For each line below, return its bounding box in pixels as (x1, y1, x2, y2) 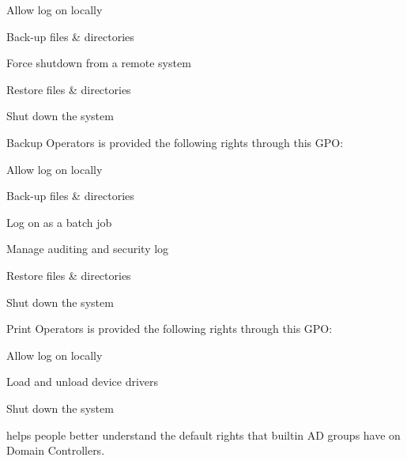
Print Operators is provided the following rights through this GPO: (6, 320, 333, 337)
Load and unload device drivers (6, 373, 159, 390)
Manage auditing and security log (6, 240, 169, 257)
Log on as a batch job (6, 213, 112, 230)
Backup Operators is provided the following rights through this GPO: (6, 134, 344, 150)
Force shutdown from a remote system (6, 55, 191, 71)
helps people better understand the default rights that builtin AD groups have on (6, 426, 401, 443)
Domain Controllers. (6, 442, 105, 459)
